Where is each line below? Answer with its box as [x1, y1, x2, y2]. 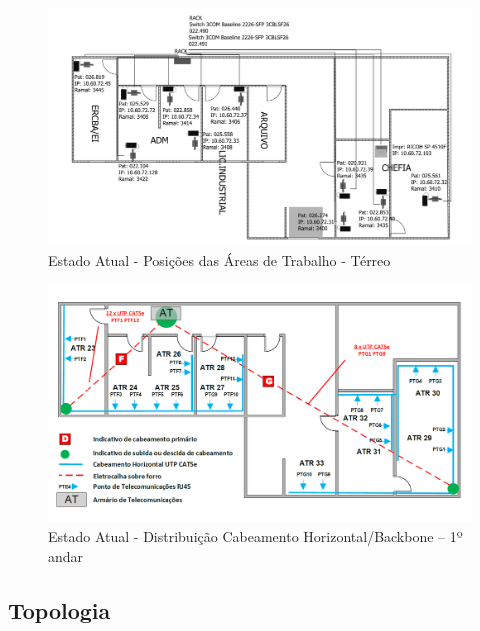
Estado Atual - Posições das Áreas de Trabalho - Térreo [48, 249, 391, 270]
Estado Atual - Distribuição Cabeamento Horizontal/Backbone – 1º [48, 525, 463, 546]
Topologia [8, 594, 111, 625]
